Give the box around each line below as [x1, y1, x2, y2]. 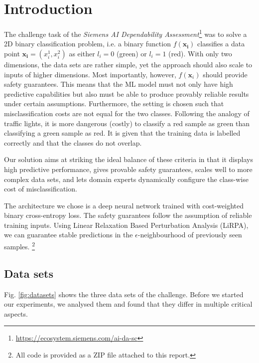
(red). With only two [168, 48, 232, 58]
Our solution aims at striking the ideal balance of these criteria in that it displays [4, 154, 253, 165]
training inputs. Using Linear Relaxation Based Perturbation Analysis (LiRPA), [4, 219, 249, 230]
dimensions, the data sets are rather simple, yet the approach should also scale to [4, 59, 253, 69]
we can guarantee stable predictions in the [4, 229, 133, 240]
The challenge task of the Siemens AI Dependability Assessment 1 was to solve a [4, 27, 247, 39]
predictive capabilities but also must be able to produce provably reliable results [4, 88, 249, 99]
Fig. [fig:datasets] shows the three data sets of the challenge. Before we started [4, 289, 244, 299]
